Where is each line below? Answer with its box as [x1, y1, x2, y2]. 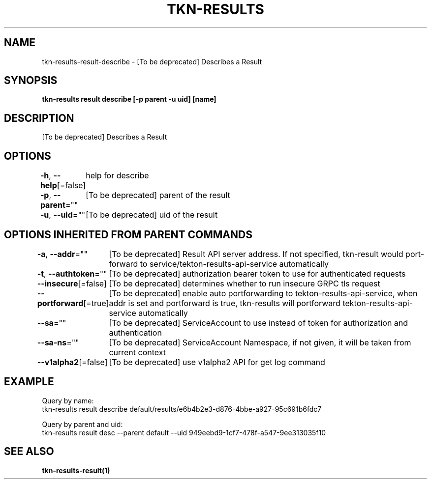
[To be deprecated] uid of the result [86, 210, 218, 220]
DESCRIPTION [4, 112, 74, 124]
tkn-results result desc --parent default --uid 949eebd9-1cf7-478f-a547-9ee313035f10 [42, 428, 326, 437]
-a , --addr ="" [37, 249, 88, 259]
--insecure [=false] [37, 278, 107, 288]
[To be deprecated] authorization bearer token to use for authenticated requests [109, 268, 406, 279]
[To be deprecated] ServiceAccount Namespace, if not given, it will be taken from [109, 337, 411, 347]
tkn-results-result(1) [42, 466, 110, 475]
